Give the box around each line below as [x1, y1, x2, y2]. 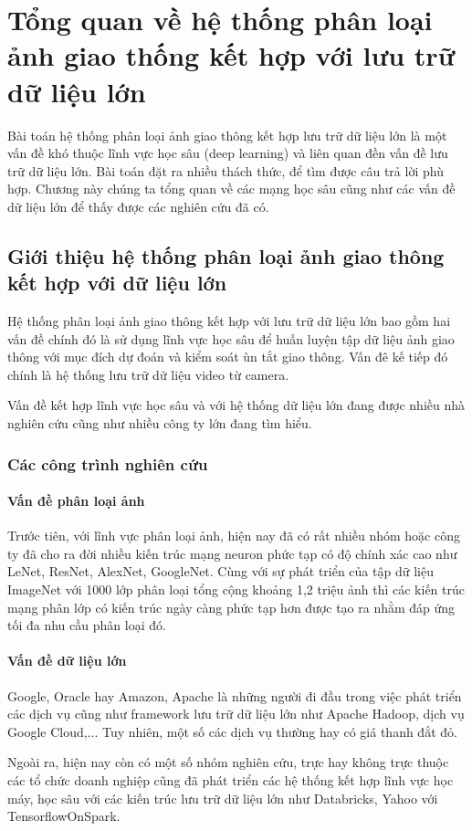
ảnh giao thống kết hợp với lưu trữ [7, 37, 456, 74]
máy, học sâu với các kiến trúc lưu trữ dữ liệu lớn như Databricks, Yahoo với [7, 788, 438, 807]
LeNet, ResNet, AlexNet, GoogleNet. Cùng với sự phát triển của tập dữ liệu [7, 562, 434, 581]
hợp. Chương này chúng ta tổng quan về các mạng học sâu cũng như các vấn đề [7, 179, 456, 198]
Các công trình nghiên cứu [7, 452, 208, 475]
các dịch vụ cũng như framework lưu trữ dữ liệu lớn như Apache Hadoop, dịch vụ [7, 704, 465, 723]
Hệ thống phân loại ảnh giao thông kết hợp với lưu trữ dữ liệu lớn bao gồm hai [7, 311, 451, 331]
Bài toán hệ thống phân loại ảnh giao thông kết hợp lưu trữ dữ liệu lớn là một [7, 125, 447, 144]
